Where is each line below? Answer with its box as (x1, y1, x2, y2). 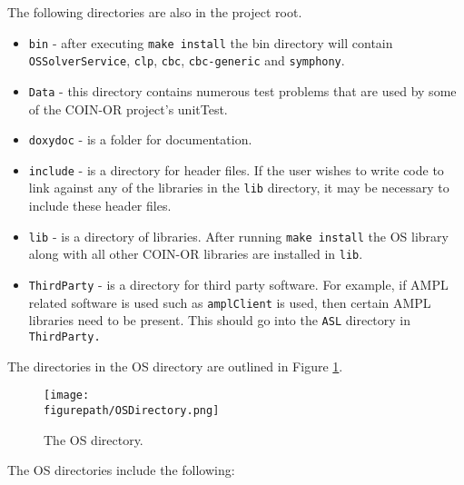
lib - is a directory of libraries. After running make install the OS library (28, 226, 449, 245)
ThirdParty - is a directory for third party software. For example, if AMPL (28, 275, 449, 294)
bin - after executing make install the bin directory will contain (28, 33, 393, 52)
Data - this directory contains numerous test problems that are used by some (28, 81, 457, 100)
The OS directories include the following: (7, 460, 235, 480)
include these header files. (28, 196, 172, 215)
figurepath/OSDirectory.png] (44, 403, 220, 417)
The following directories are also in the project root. (7, 3, 302, 21)
